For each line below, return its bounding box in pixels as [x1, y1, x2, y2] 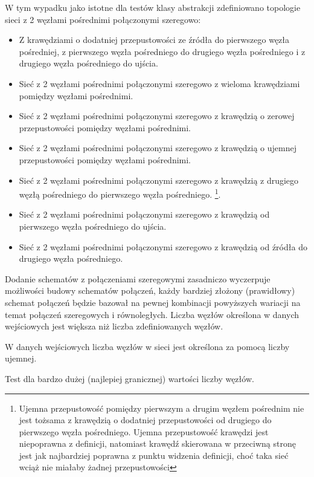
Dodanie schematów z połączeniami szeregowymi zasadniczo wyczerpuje [5, 272, 271, 285]
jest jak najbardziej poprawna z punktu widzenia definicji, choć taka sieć [19, 449, 289, 461]
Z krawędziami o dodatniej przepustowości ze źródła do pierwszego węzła [19, 33, 290, 46]
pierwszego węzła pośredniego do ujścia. [19, 219, 167, 232]
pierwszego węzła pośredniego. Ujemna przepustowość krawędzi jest [19, 425, 269, 438]
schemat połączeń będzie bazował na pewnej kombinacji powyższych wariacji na [5, 296, 301, 308]
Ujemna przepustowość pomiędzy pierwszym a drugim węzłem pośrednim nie [19, 401, 304, 414]
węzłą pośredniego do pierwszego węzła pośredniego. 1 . [19, 186, 221, 200]
